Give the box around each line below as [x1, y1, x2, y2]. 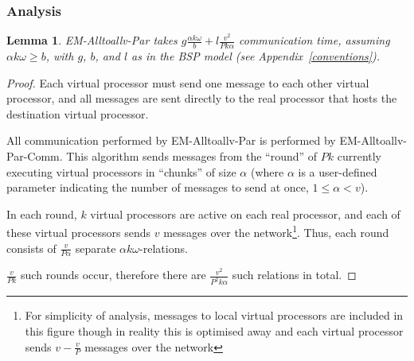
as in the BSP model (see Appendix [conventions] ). [131, 48, 381, 64]
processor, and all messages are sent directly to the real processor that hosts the [6, 90, 397, 107]
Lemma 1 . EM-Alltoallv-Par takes [6, 32, 178, 49]
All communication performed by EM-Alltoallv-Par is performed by [6, 132, 336, 149]
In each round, [6, 205, 77, 222]
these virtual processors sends [6, 224, 151, 241]
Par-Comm [6, 148, 60, 165]
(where [250, 163, 284, 180]
